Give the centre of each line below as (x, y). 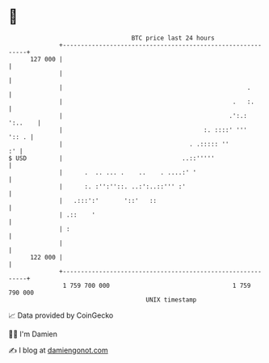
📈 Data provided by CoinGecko (61, 315)
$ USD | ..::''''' (112, 158)
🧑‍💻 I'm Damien (33, 334)
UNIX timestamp (171, 300)
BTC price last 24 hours (173, 38)
